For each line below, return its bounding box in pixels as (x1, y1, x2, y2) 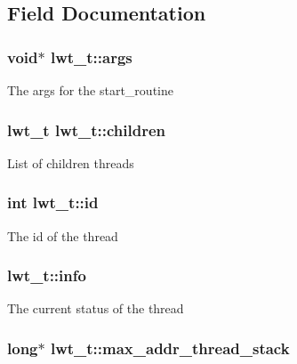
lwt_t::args (50, 45, 132, 68)
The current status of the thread (7, 299, 184, 318)
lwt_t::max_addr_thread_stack (50, 336, 290, 359)
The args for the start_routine (7, 81, 173, 99)
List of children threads (7, 153, 134, 172)
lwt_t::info (7, 264, 86, 287)
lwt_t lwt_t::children (7, 118, 166, 141)
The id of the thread (7, 226, 118, 245)
